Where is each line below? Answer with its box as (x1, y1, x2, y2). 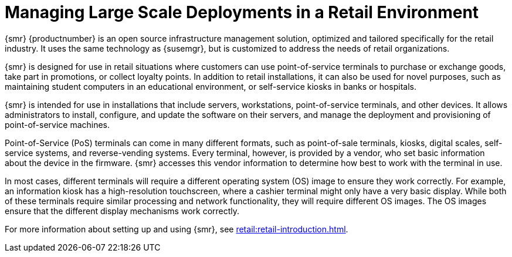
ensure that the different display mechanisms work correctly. (5, 205, 240, 216)
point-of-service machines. (5, 119, 110, 130)
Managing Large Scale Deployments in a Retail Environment (5, 2, 479, 22)
